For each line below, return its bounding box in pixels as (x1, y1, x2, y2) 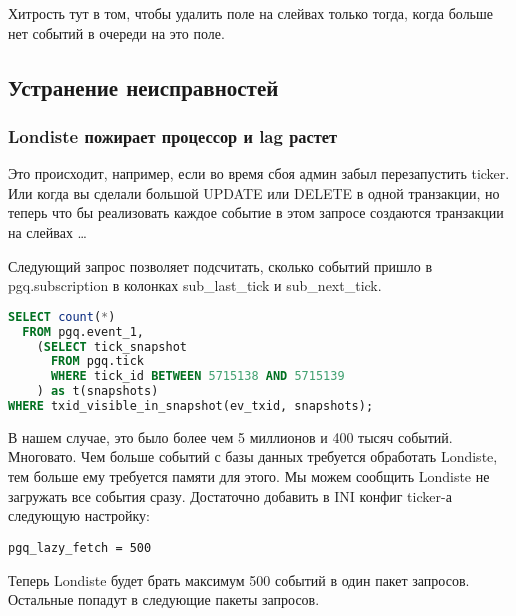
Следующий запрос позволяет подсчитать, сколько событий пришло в (8, 255, 433, 276)
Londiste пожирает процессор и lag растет (8, 123, 338, 148)
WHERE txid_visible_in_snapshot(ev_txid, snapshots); (8, 399, 374, 413)
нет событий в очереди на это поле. (8, 22, 225, 43)
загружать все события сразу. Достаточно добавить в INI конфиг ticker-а (8, 485, 452, 506)
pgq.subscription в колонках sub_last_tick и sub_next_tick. (8, 275, 382, 296)
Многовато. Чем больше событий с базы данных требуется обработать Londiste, (8, 446, 498, 467)
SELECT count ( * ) (8, 309, 116, 324)
